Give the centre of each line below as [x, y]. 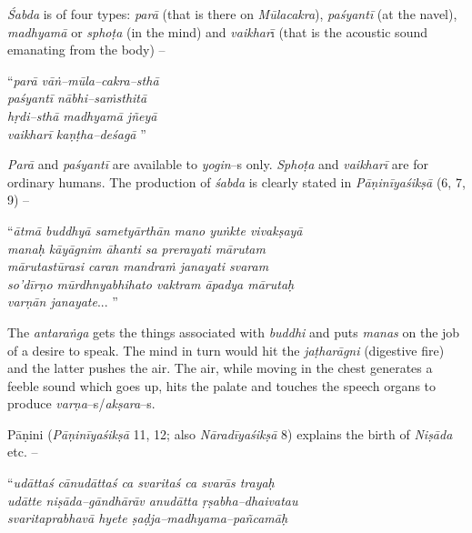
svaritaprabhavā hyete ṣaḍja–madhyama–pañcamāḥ [148, 518]
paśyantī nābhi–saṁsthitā [77, 98]
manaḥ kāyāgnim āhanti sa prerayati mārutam [136, 248]
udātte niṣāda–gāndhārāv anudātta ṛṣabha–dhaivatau [153, 500]
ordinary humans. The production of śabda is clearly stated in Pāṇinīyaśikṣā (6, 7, [236, 181]
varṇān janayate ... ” [63, 302]
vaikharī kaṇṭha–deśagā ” [77, 133]
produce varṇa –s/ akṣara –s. [81, 403]
